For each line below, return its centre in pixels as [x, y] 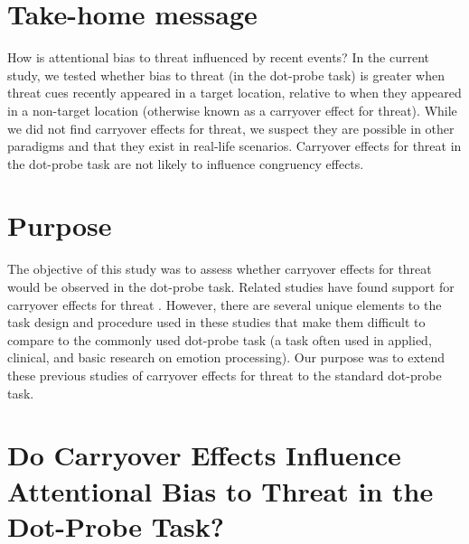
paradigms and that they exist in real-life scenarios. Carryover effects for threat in [234, 146]
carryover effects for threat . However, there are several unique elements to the [225, 304]
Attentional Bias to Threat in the [220, 490]
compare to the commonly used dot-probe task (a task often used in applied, [220, 339]
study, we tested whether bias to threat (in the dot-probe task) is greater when [226, 75]
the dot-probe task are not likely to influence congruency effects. [186, 163]
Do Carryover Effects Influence [204, 455]
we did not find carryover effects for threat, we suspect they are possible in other [231, 128]
